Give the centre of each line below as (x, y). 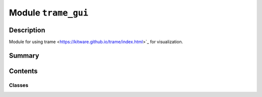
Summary (24, 56)
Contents (23, 71)
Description (27, 30)
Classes (19, 85)
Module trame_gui (49, 13)
